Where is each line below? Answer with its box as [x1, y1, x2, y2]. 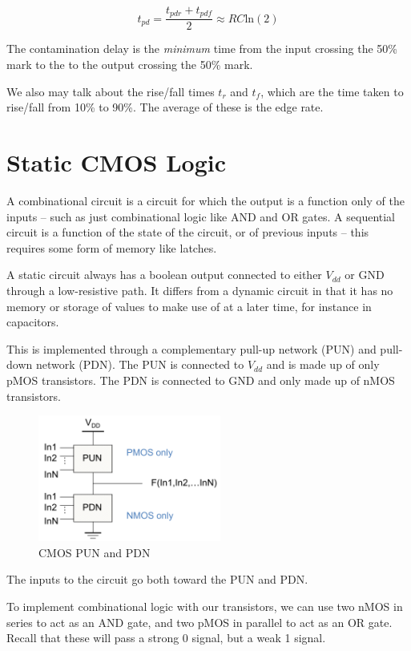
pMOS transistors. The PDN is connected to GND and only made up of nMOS [6, 371, 395, 388]
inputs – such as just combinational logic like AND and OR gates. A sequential [6, 208, 396, 224]
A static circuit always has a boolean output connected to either [6, 266, 322, 283]
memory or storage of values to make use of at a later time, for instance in [6, 297, 372, 314]
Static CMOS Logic [6, 146, 227, 179]
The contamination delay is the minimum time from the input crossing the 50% [6, 40, 397, 57]
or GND [345, 266, 385, 283]
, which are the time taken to [260, 83, 404, 99]
